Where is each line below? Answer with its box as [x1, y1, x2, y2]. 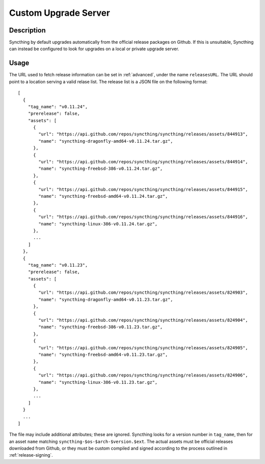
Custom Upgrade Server [9, 7, 110, 18]
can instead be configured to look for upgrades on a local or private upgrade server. [9, 46, 179, 52]
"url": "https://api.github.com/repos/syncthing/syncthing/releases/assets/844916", [38, 214, 248, 220]
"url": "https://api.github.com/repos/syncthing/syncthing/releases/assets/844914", [38, 159, 248, 165]
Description [9, 26, 46, 34]
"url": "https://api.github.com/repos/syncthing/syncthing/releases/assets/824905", [38, 345, 248, 350]
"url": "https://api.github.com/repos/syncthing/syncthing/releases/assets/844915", [38, 186, 248, 192]
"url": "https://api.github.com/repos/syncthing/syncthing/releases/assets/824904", [38, 317, 248, 323]
